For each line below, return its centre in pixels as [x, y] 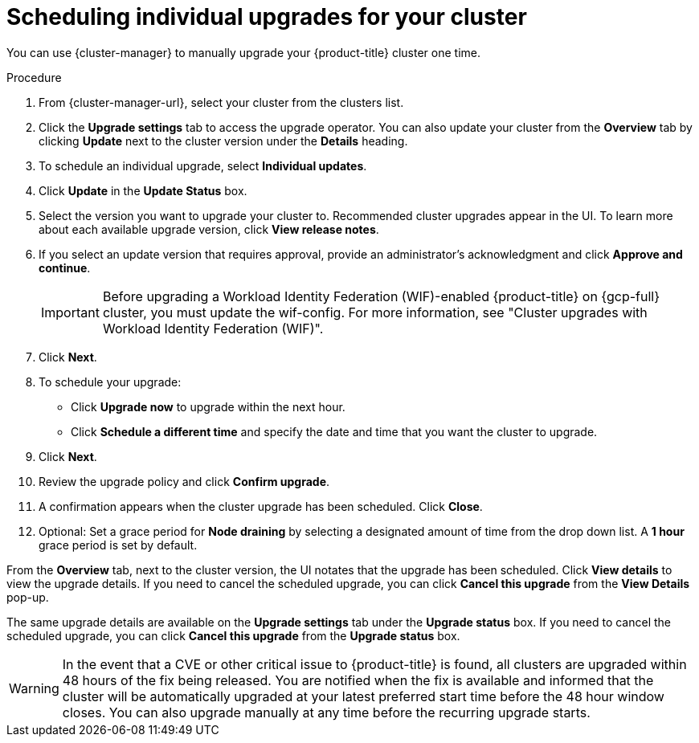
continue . [65, 267]
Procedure [34, 77]
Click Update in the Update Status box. [143, 190]
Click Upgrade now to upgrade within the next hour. [208, 406]
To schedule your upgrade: [110, 382]
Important [70, 312]
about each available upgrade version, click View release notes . [209, 229]
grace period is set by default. [118, 545]
